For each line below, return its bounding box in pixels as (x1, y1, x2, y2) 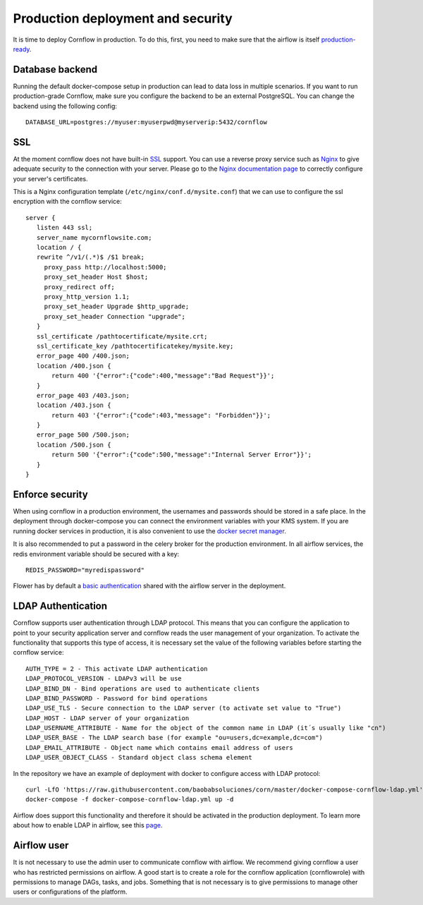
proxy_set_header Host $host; (44, 273, 149, 281)
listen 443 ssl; (36, 224, 93, 232)
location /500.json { (36, 441, 111, 449)
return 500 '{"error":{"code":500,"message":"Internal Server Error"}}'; (51, 451, 312, 458)
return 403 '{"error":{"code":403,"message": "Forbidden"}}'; (51, 411, 271, 419)
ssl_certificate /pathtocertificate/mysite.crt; (36, 332, 208, 340)
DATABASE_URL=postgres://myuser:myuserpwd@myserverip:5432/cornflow (25, 119, 267, 126)
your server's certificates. (13, 174, 88, 183)
